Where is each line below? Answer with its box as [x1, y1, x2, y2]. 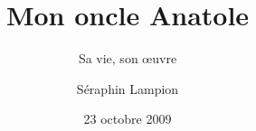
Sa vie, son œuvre [78, 49, 177, 68]
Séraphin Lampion [76, 79, 179, 98]
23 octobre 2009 [83, 109, 172, 128]
